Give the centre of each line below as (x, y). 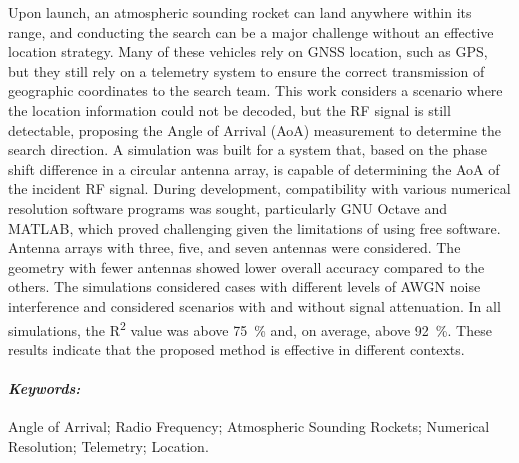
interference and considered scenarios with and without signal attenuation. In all (254, 305)
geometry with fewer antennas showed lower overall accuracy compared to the (246, 266)
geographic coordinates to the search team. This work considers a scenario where (255, 90)
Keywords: (44, 387)
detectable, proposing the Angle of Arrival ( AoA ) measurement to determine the (255, 129)
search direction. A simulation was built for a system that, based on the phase (247, 149)
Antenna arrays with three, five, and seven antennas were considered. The (234, 247)
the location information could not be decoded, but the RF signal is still (229, 109)
